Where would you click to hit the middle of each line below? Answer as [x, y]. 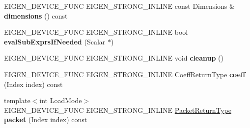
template [17, 100]
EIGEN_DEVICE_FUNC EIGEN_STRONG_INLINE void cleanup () [114, 58]
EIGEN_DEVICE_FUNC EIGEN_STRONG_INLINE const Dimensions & [119, 6]
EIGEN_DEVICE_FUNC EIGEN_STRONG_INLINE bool [96, 32]
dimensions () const [36, 15]
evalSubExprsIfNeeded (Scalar [55, 41]
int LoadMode [61, 100]
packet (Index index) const [46, 119]
